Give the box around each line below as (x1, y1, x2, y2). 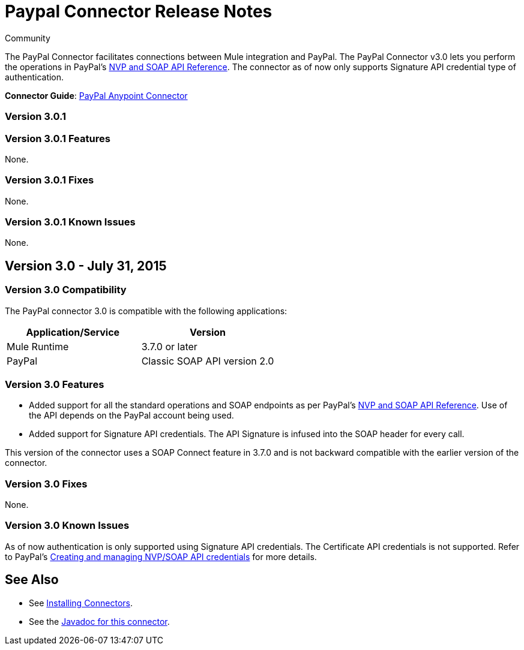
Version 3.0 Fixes (5, 477, 88, 490)
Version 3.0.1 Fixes (5, 174, 94, 186)
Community (5, 32, 50, 43)
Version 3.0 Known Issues (5, 519, 130, 532)
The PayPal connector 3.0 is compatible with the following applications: (5, 305, 288, 316)
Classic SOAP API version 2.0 (141, 354, 274, 367)
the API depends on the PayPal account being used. (29, 410, 234, 421)
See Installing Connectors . (29, 597, 133, 608)
